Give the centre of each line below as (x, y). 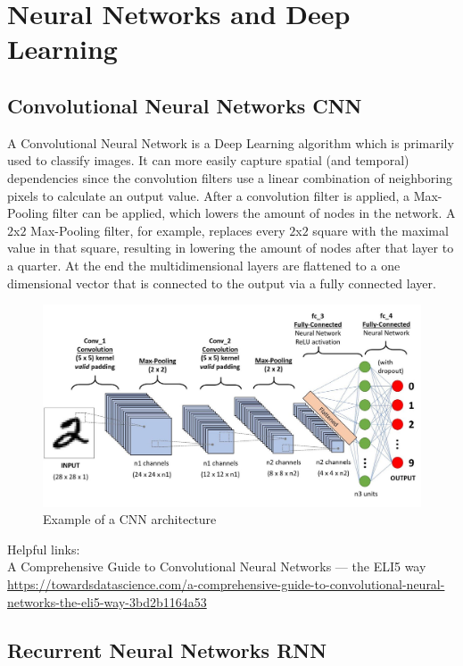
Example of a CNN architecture (130, 519)
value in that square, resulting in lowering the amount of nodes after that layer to (231, 248)
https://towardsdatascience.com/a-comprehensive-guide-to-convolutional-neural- (226, 583)
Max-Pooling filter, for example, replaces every (158, 230)
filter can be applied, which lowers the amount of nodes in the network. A (254, 213)
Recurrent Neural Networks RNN (167, 649)
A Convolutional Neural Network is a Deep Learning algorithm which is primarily (231, 142)
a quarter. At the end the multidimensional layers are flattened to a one (204, 265)
